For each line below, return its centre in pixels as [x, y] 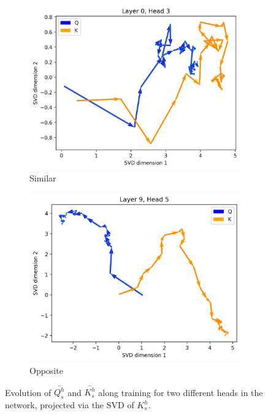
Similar [43, 177]
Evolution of [28, 392]
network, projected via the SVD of [70, 405]
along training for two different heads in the [181, 392]
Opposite [46, 370]
